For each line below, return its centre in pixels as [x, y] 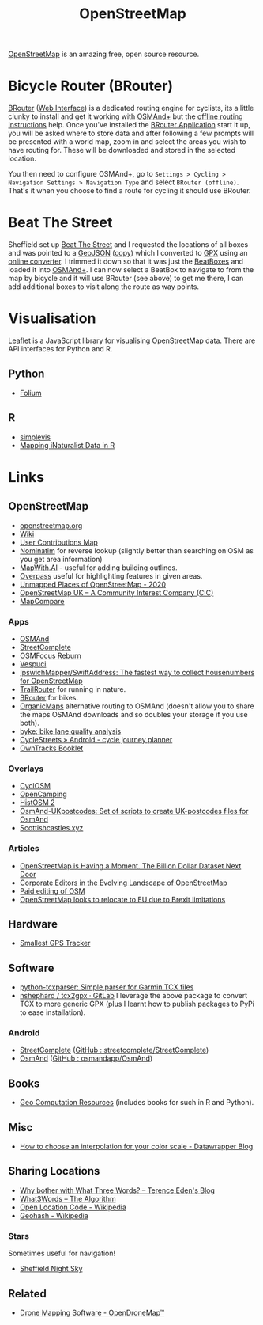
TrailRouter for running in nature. [73, 689]
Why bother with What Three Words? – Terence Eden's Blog [117, 1190]
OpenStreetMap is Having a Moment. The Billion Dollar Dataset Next [130, 866]
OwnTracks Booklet [51, 748]
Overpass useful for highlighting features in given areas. [111, 575]
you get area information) [61, 559]
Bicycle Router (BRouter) [91, 86]
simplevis [35, 437]
